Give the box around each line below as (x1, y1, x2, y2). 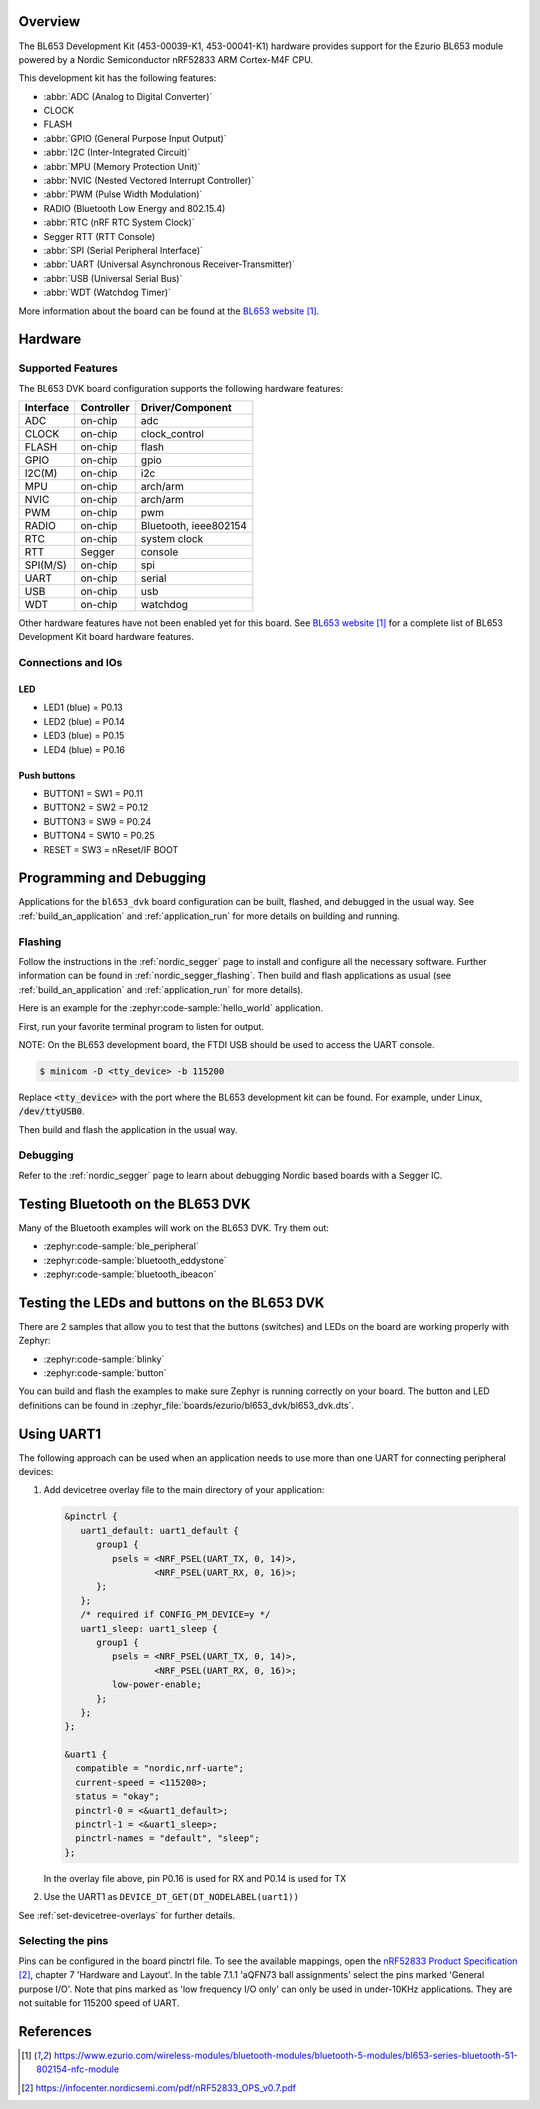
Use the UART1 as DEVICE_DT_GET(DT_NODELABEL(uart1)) (43, 1891, 300, 1903)
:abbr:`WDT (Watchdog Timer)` (43, 286, 172, 299)
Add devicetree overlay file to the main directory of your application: (43, 1484, 325, 1496)
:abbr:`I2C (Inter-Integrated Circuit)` (43, 146, 191, 159)
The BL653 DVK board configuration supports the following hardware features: (18, 382, 344, 394)
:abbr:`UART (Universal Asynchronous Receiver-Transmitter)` (43, 258, 295, 270)
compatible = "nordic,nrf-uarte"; (75, 1763, 245, 1774)
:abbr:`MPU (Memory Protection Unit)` (43, 160, 201, 172)
